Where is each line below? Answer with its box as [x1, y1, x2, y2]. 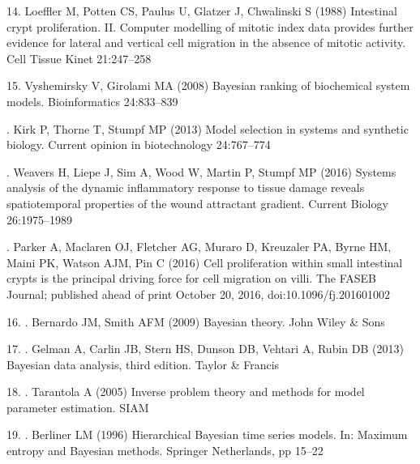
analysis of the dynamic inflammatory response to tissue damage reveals [6, 179, 365, 196]
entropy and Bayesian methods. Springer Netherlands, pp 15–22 [6, 442, 324, 459]
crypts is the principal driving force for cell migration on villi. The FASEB [6, 270, 377, 287]
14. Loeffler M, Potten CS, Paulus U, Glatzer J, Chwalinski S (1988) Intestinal [6, 2, 397, 19]
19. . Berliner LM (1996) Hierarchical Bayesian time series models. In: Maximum [6, 426, 408, 443]
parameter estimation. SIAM [6, 398, 149, 415]
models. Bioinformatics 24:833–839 [6, 92, 178, 109]
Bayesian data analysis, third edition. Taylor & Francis [6, 355, 280, 372]
